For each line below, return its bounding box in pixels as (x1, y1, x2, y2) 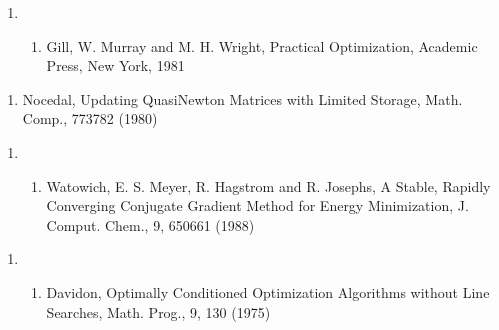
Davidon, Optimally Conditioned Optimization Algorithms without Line (46, 281, 490, 302)
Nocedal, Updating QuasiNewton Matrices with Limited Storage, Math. (22, 88, 463, 109)
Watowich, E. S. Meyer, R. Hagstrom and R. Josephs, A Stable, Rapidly (46, 175, 491, 196)
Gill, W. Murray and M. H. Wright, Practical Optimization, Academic (46, 35, 478, 56)
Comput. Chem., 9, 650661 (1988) (46, 214, 255, 235)
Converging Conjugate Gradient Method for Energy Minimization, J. (46, 195, 469, 216)
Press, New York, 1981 (46, 55, 185, 76)
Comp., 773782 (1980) (22, 108, 158, 129)
